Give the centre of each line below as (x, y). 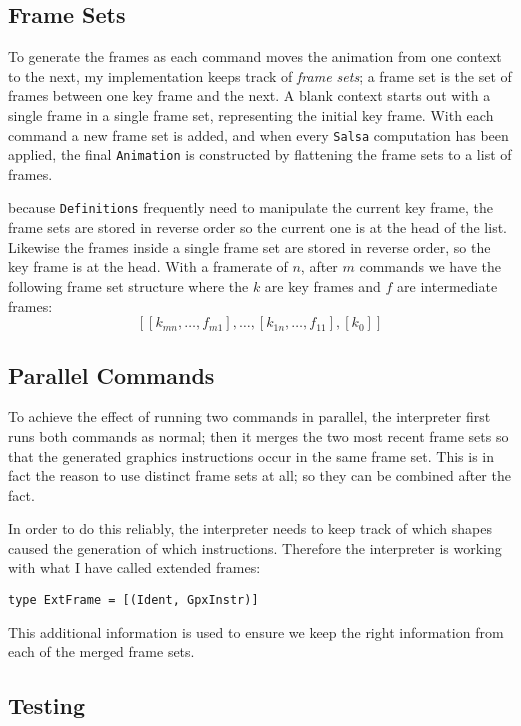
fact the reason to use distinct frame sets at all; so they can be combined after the (259, 475)
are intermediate (447, 285)
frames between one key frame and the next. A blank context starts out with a (249, 95)
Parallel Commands (111, 374)
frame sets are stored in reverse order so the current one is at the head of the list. (257, 227)
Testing (46, 705)
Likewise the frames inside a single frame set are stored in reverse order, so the (249, 246)
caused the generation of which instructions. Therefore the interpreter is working (255, 547)
